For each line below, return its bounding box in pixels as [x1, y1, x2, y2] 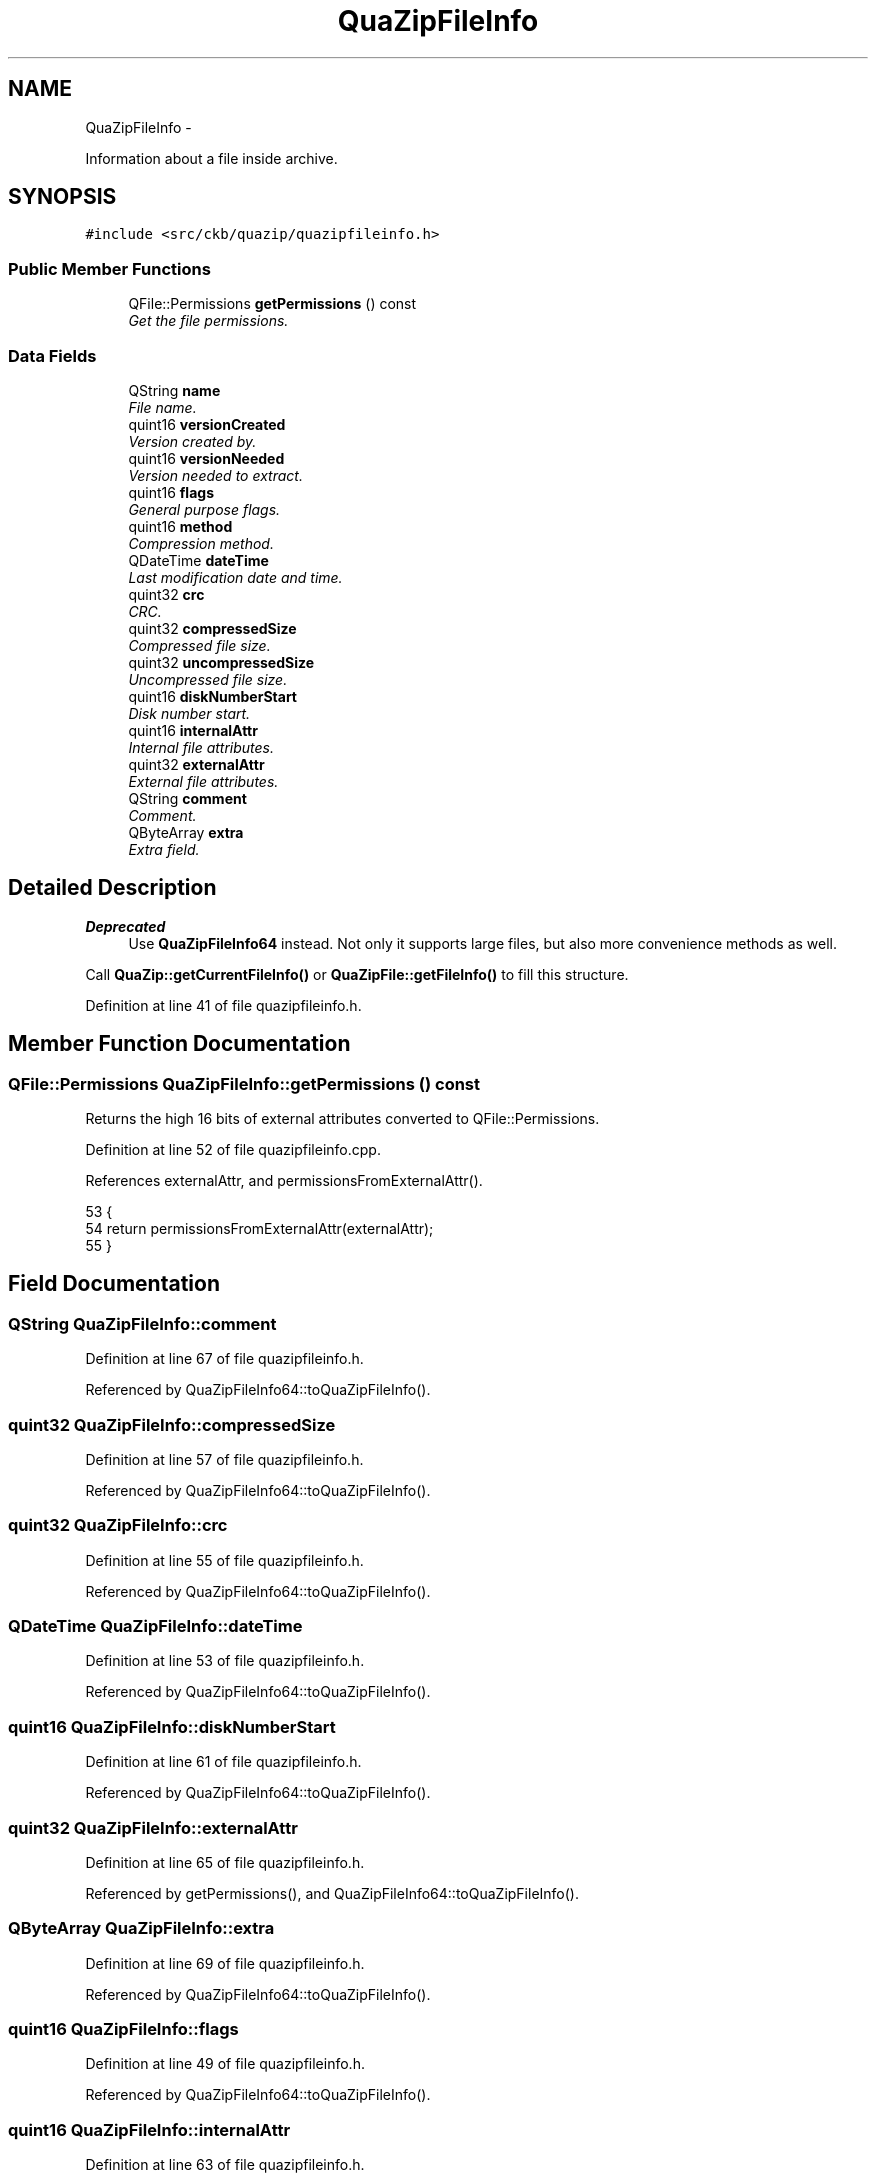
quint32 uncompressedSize [128, 653, 315, 671]
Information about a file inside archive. [85, 149, 338, 167]
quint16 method [128, 517, 233, 535]
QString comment [128, 789, 247, 807]
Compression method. [128, 534, 274, 552]
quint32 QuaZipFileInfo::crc [8, 1515, 228, 1536]
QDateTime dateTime [128, 551, 269, 569]
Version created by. [128, 432, 257, 450]
